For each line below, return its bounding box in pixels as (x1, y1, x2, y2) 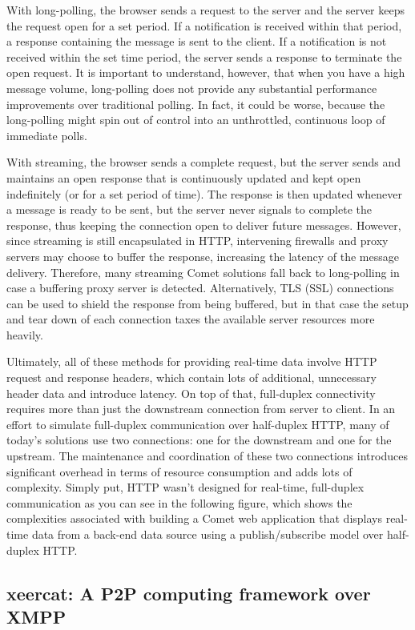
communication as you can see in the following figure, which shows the (6, 494, 353, 511)
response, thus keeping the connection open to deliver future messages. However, (6, 216, 401, 233)
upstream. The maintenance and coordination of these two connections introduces (6, 447, 408, 464)
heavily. (6, 326, 43, 343)
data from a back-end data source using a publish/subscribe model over (31, 526, 384, 542)
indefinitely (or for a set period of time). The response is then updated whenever (6, 185, 403, 202)
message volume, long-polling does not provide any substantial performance (6, 79, 377, 96)
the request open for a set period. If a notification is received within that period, (6, 17, 402, 34)
